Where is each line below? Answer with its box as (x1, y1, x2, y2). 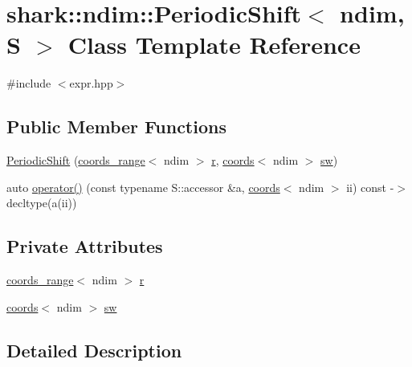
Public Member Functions (6, 114, 226, 139)
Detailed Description (6, 337, 182, 362)
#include (6, 75, 51, 92)
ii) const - (346, 178, 394, 195)
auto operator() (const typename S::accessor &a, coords (6, 178, 280, 195)
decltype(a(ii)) (6, 194, 77, 211)
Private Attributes (6, 234, 163, 259)
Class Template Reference (67, 28, 361, 61)
